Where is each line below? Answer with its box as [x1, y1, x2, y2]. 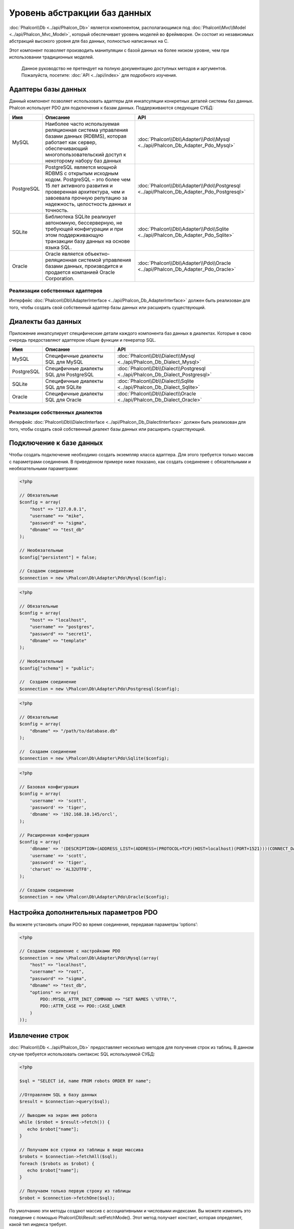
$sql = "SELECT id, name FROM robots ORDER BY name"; [19, 1078, 151, 1083]
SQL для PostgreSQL [45, 371, 94, 378]
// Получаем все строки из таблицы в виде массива [19, 1147, 144, 1152]
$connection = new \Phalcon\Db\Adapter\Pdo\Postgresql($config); [19, 686, 180, 692]
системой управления [77, 256, 131, 263]
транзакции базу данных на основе [45, 237, 130, 244]
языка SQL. [45, 244, 72, 251]
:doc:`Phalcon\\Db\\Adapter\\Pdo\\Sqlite [137, 225, 229, 232]
